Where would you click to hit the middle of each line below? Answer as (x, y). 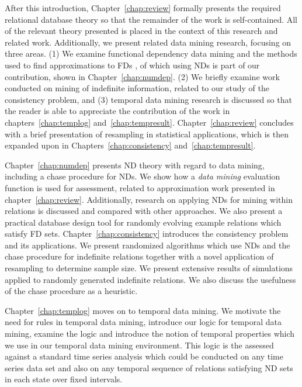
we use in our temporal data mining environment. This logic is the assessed (139, 345)
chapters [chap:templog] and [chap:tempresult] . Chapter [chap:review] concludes (149, 122)
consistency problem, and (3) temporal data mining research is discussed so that (148, 99)
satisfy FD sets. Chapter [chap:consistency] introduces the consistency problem (147, 234)
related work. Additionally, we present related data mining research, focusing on (148, 42)
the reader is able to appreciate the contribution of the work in (117, 111)
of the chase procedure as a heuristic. (71, 291)
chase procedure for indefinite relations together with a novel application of (139, 256)
